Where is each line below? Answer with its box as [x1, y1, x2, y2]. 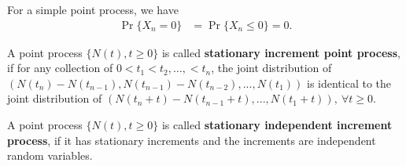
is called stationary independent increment [161, 117, 393, 132]
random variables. [7, 147, 93, 164]
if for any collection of [7, 60, 113, 76]
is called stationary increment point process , [161, 44, 400, 60]
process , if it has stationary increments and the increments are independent [7, 132, 376, 148]
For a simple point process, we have [7, 2, 179, 17]
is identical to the [306, 74, 392, 91]
